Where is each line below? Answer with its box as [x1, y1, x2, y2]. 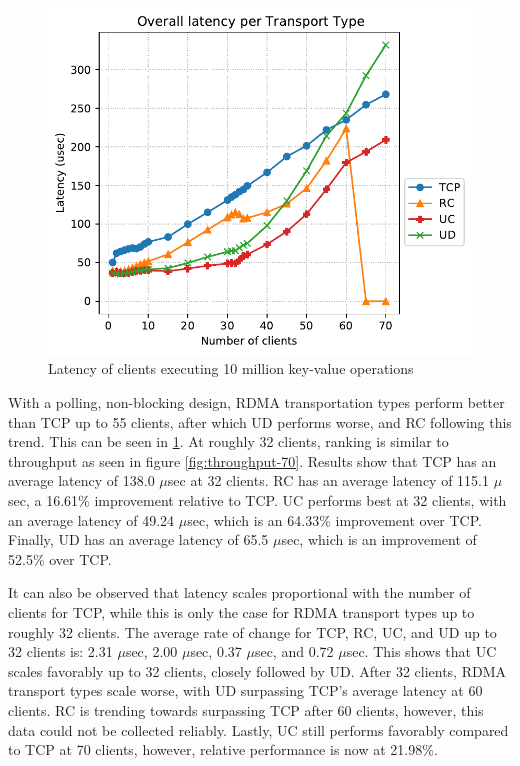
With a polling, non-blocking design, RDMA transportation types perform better [8, 392, 505, 412]
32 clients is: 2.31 [8, 641, 113, 662]
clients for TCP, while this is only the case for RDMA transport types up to [8, 601, 475, 622]
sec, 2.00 [125, 641, 178, 662]
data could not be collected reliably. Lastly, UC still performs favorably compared [8, 719, 509, 740]
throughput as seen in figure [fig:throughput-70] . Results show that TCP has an [8, 450, 497, 471]
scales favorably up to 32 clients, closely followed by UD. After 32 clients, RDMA [8, 660, 507, 681]
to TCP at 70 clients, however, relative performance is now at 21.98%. [8, 739, 438, 760]
